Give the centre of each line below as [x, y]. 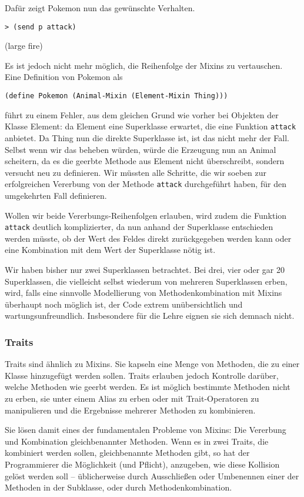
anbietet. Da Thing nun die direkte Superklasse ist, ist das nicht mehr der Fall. [147, 137]
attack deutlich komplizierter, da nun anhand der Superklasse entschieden [139, 227]
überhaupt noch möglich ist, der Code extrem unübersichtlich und [124, 304]
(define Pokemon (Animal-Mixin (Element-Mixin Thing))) [116, 96]
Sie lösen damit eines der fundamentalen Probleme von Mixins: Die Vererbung [146, 430]
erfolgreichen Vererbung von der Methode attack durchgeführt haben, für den [146, 184]
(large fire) [24, 46]
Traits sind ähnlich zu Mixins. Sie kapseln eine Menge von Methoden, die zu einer [152, 364]
